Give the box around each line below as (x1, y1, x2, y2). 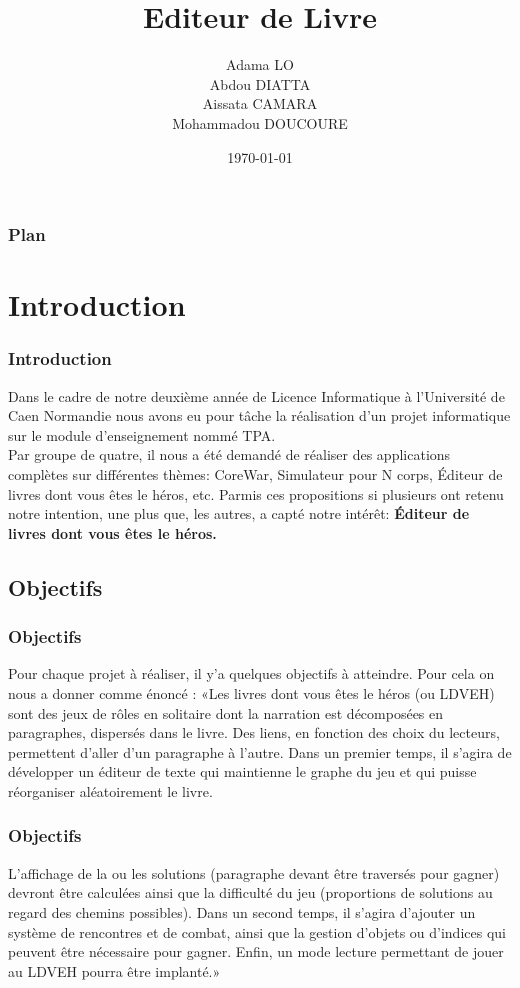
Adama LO (226, 54, 294, 75)
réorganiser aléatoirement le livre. (8, 780, 213, 801)
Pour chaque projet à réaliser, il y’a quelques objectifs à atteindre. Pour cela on (8, 663, 495, 684)
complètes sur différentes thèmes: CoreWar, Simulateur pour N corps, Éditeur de (8, 463, 503, 484)
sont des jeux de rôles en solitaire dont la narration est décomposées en (8, 702, 444, 723)
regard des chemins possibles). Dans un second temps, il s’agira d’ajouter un (8, 901, 476, 922)
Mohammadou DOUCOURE (172, 112, 348, 133)
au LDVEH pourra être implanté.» (8, 960, 221, 981)
